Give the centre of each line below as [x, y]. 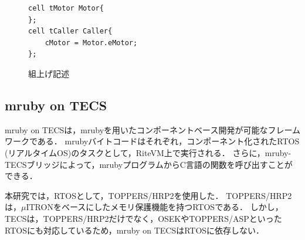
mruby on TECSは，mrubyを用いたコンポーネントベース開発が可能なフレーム [152, 129]
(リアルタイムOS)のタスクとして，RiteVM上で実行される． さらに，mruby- [148, 152]
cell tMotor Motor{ [66, 8]
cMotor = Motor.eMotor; [91, 43]
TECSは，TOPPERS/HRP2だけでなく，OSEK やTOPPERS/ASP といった [143, 218]
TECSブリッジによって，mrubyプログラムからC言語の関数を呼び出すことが [149, 164]
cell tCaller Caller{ [70, 31]
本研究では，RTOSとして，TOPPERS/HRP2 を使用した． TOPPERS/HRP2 [148, 195]
